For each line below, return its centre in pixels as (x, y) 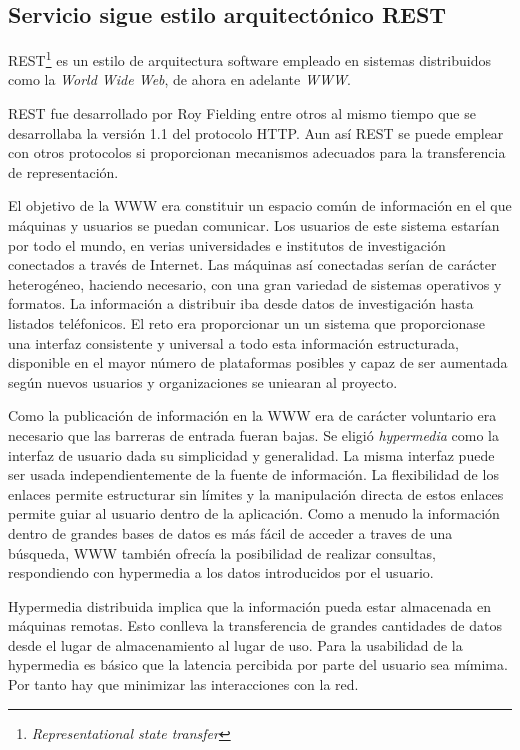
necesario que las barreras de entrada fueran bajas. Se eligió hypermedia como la (254, 434)
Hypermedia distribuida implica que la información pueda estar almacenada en (249, 605)
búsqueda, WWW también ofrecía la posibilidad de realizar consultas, (222, 552)
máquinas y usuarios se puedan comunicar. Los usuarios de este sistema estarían (254, 225)
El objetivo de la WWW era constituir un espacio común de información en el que (260, 205)
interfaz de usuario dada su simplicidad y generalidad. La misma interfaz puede (251, 454)
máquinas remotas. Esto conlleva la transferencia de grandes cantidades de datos (255, 625)
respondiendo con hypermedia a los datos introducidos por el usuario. (221, 572)
